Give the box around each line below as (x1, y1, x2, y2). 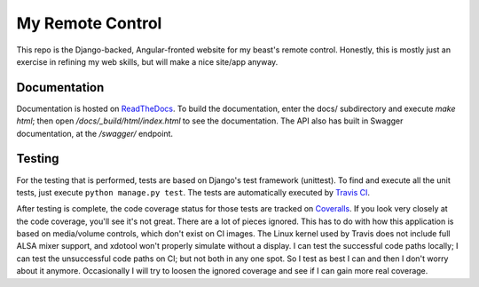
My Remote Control (16, 13, 162, 33)
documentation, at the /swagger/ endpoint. (16, 128, 173, 139)
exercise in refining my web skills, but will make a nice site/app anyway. (16, 56, 279, 67)
